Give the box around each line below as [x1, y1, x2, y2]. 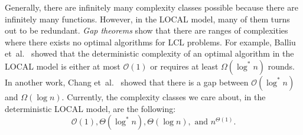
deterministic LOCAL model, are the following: [5, 102, 176, 114]
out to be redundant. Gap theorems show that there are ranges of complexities [5, 24, 288, 37]
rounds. [268, 60, 295, 72]
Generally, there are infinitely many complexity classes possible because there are [5, 1, 298, 13]
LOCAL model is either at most [5, 60, 120, 72]
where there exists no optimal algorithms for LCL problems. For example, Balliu [5, 35, 296, 48]
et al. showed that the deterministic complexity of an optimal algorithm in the [5, 47, 294, 60]
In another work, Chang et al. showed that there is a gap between [5, 75, 249, 88]
